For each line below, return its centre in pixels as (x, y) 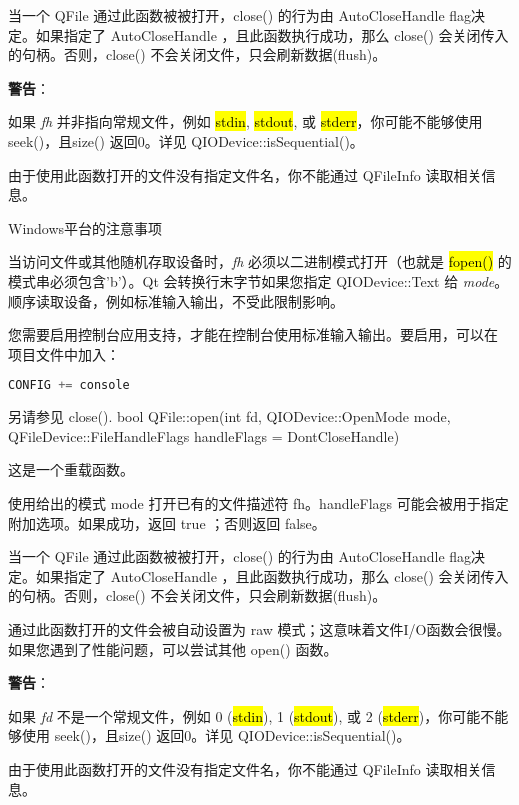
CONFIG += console (69, 385)
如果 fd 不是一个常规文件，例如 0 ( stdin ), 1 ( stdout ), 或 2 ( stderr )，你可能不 (251, 715)
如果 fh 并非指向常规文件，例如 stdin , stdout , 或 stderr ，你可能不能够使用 (245, 121)
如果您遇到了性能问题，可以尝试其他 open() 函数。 (173, 648)
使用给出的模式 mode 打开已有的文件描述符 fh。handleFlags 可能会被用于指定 (258, 502)
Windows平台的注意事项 (85, 227)
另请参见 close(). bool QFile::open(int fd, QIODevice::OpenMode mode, (229, 416)
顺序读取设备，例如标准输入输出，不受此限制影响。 (176, 300)
